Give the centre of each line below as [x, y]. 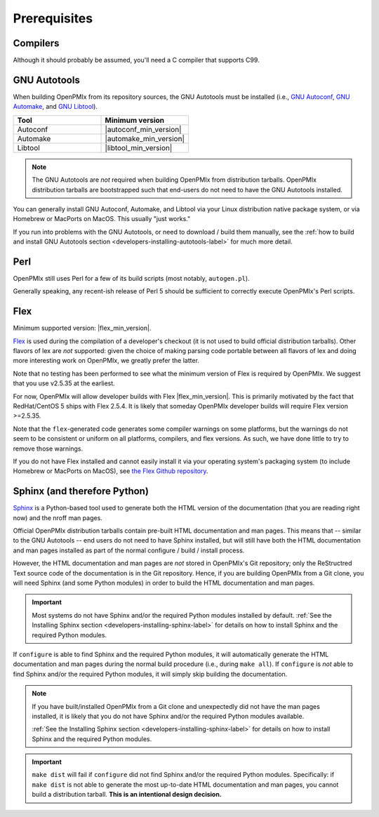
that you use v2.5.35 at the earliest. [64, 383]
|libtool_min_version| [139, 147]
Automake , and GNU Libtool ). [55, 107]
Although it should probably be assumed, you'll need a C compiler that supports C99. [136, 60]
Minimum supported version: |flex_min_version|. [82, 328]
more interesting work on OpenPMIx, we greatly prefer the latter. [106, 361]
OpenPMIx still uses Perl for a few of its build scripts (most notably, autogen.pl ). [131, 278]
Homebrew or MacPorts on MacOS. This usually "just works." [102, 219]
